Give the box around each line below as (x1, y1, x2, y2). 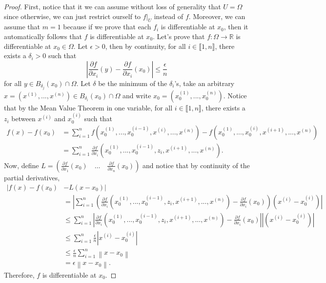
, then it (224, 22, 248, 32)
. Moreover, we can (188, 11, 245, 21)
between (11, 113, 36, 124)
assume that (4, 22, 41, 32)
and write (122, 90, 151, 100)
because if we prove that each (63, 22, 151, 32)
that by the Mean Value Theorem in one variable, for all (4, 102, 173, 112)
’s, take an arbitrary (174, 78, 235, 88)
